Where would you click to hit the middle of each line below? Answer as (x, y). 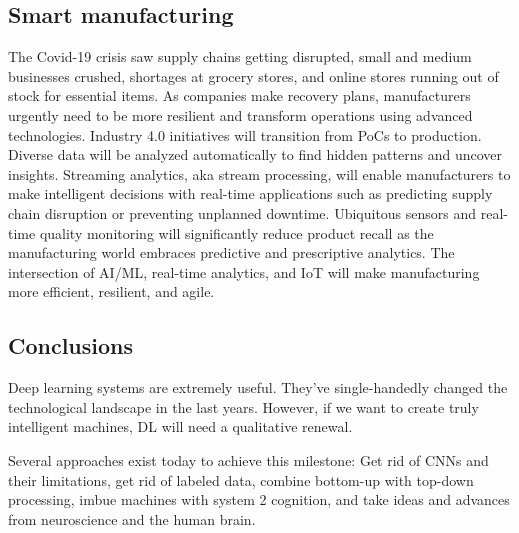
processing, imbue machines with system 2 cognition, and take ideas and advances (259, 499)
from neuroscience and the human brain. (132, 518)
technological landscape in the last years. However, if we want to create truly (243, 406)
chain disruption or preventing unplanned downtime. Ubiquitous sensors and (242, 212)
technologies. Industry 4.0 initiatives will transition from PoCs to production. (245, 134)
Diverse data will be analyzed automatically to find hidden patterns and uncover (255, 154)
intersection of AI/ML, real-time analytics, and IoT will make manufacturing (244, 271)
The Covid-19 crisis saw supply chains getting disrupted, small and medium (240, 56)
